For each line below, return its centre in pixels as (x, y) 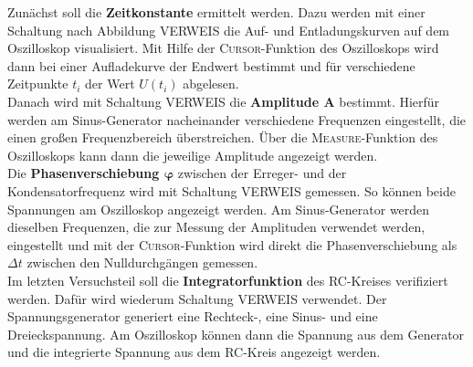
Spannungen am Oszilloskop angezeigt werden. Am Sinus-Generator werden (219, 209)
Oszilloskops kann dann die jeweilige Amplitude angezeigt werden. (193, 155)
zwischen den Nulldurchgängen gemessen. (142, 262)
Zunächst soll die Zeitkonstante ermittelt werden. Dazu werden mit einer (216, 12)
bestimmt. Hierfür (389, 101)
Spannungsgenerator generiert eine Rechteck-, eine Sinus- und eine (193, 316)
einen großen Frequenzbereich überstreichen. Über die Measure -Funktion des (223, 137)
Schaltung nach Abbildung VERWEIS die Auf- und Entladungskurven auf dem (229, 30)
